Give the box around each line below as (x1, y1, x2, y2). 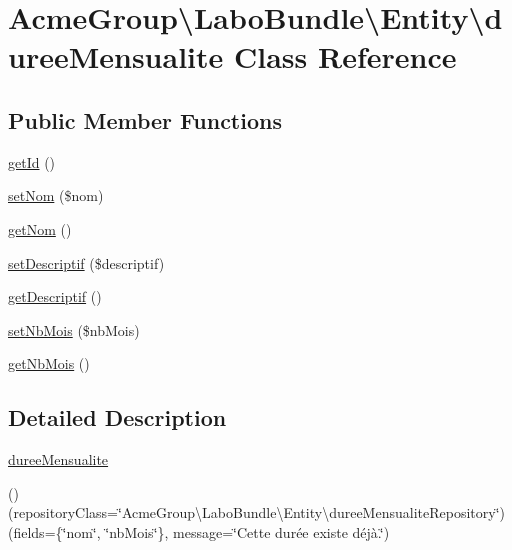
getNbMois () (8, 353, 90, 374)
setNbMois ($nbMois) (8, 319, 140, 340)
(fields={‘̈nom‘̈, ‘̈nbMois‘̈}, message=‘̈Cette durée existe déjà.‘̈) (8, 521, 390, 542)
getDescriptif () (8, 286, 102, 307)
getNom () (8, 218, 72, 239)
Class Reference (234, 36, 457, 77)
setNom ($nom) (8, 185, 104, 206)
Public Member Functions (8, 104, 282, 135)
